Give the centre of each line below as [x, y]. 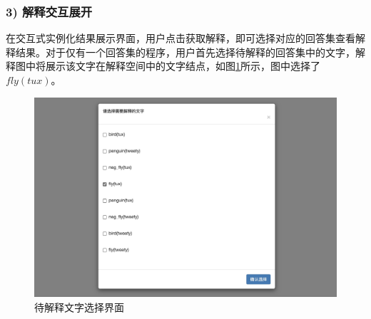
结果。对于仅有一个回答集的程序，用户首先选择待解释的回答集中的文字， [185, 52]
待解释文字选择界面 [79, 307]
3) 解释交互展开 [49, 11]
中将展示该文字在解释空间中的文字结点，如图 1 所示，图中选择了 [173, 66]
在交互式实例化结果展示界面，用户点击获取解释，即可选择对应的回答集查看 [181, 38]
